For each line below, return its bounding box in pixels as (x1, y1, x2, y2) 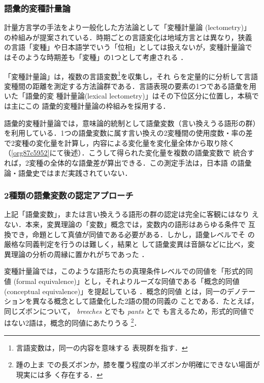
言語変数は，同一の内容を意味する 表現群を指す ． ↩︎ (16, 342, 188, 353)
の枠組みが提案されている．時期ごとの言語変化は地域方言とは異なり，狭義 (4, 31, 252, 42)
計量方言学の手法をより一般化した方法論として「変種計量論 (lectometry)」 (4, 22, 251, 33)
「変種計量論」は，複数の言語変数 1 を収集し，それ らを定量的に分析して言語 (4, 69, 258, 81)
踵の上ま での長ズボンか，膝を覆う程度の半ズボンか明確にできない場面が (16, 359, 260, 370)
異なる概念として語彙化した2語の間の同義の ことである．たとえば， (32, 296, 258, 306)
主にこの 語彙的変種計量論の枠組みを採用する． (11, 101, 170, 111)
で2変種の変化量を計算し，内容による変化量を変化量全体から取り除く (4, 137, 235, 148)
